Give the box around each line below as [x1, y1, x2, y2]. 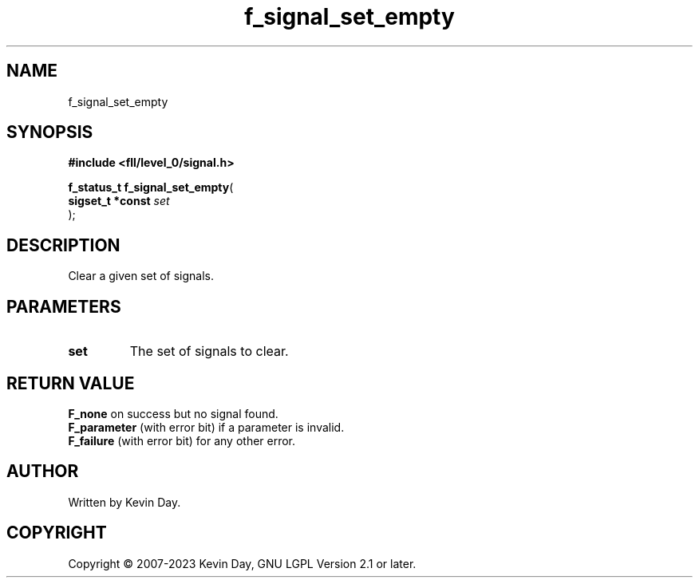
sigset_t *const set [68, 194, 170, 208]
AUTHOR [6, 461, 79, 482]
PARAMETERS [6, 296, 121, 317]
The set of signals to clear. [129, 343, 289, 360]
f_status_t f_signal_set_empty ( [68, 180, 234, 195]
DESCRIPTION [6, 235, 120, 255]
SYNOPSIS [6, 122, 93, 143]
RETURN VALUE [6, 373, 135, 393]
